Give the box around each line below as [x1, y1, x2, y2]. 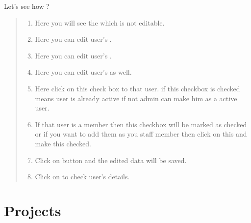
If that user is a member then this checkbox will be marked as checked [35, 119, 247, 129]
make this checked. [35, 138, 91, 148]
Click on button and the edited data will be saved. [35, 155, 187, 165]
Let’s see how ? [4, 1, 50, 11]
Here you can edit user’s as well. [35, 67, 132, 77]
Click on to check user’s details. [35, 171, 130, 182]
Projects [4, 200, 61, 220]
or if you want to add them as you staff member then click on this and [35, 129, 247, 139]
